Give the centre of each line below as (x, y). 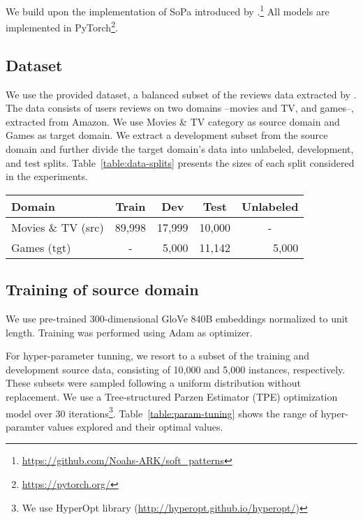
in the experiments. (47, 176)
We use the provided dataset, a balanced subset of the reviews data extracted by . (181, 94)
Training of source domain (102, 289)
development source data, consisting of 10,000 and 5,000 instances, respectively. (176, 369)
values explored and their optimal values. (135, 426)
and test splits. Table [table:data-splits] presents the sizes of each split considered (180, 162)
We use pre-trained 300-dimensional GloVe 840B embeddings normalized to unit (177, 319)
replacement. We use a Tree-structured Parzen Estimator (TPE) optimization (172, 397)
